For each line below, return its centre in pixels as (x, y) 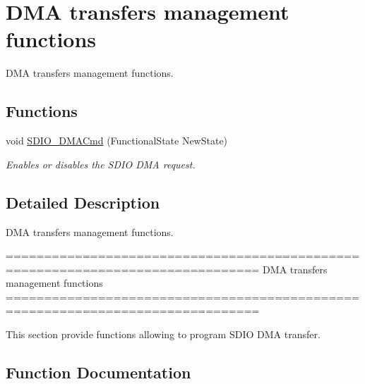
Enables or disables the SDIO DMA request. (101, 164)
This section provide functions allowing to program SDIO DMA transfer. (163, 334)
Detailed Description (83, 202)
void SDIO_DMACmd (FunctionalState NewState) (117, 141)
